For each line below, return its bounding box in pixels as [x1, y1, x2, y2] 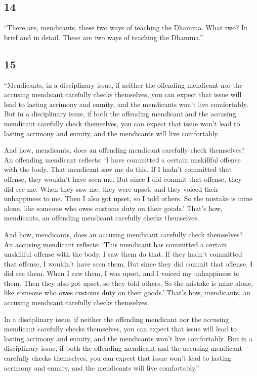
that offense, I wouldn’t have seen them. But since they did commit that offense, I [4, 258, 253, 269]
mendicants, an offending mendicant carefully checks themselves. [4, 213, 199, 223]
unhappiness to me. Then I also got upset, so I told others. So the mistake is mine [4, 193, 253, 204]
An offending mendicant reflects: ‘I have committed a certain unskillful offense [4, 154, 241, 164]
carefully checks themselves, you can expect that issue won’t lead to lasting [4, 353, 232, 363]
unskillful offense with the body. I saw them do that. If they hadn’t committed [4, 249, 242, 259]
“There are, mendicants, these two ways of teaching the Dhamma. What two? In [4, 22, 248, 33]
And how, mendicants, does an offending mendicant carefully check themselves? [4, 145, 245, 155]
